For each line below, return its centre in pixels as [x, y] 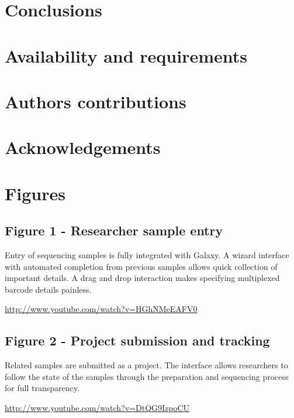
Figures [35, 193]
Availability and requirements [126, 55]
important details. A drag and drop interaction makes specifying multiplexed [142, 278]
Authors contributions [96, 101]
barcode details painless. [48, 289]
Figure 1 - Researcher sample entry [114, 230]
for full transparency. [42, 388]
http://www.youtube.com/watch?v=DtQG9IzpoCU [97, 408]
